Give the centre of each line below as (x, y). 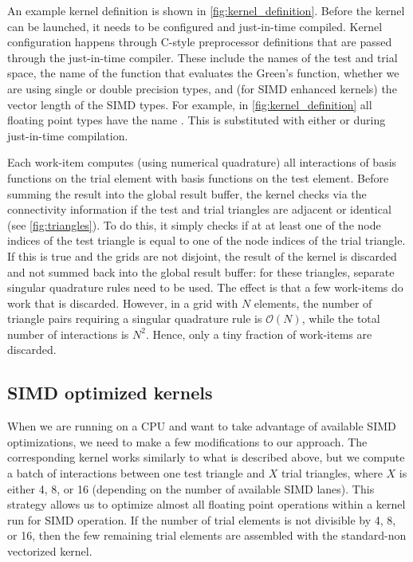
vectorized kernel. (50, 551)
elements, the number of (313, 303)
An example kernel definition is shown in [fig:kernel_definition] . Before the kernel (206, 10)
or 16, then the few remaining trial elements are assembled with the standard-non (207, 535)
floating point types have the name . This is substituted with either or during (197, 120)
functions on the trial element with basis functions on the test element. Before (198, 177)
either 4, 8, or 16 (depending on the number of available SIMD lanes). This (191, 488)
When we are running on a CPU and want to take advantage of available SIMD (202, 426)
